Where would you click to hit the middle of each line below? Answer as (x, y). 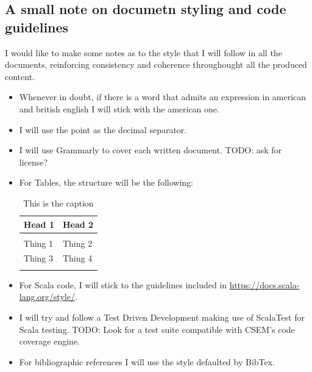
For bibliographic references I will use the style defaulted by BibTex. (147, 361)
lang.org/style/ (47, 297)
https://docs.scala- (264, 284)
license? (34, 162)
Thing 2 (77, 243)
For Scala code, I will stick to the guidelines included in (123, 284)
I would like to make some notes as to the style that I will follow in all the (144, 52)
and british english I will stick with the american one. (119, 108)
